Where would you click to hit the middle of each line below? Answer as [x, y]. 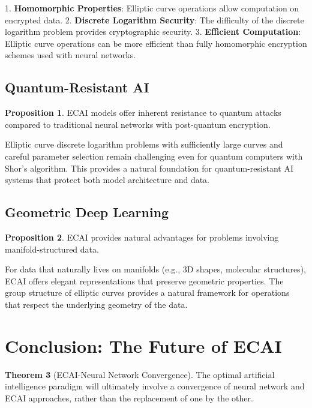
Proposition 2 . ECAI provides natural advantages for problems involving [142, 237]
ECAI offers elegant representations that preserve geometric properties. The [144, 280]
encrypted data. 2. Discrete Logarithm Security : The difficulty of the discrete [154, 19]
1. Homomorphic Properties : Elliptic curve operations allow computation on [152, 8]
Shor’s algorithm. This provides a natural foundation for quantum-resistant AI [149, 168]
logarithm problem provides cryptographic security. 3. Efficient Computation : [153, 31]
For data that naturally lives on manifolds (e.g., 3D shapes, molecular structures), [155, 269]
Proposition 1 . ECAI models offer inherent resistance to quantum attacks [143, 112]
